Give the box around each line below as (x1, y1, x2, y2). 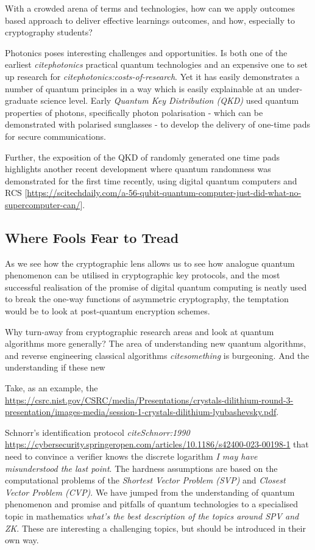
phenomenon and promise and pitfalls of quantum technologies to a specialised (5, 498, 299, 510)
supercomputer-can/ (5, 198, 80, 211)
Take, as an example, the (5, 382, 98, 394)
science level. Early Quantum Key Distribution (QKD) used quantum (40, 94, 299, 107)
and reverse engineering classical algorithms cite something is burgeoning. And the (5, 349, 310, 361)
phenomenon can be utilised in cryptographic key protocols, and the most (5, 269, 280, 281)
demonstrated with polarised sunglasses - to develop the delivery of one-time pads (5, 118, 311, 131)
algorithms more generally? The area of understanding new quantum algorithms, (5, 337, 306, 350)
